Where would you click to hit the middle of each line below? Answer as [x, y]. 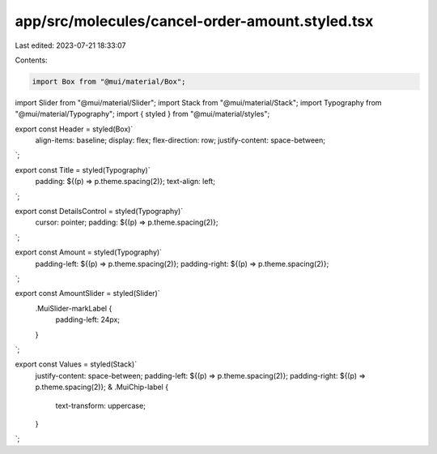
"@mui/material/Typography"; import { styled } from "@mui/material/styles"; [142, 114]
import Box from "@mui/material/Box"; [109, 81]
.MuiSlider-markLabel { [74, 308]
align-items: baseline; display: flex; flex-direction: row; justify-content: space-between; [180, 140]
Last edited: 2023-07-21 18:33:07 [70, 45]
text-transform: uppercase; [100, 405]
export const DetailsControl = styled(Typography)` [99, 212]
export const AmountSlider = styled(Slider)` [88, 293]
